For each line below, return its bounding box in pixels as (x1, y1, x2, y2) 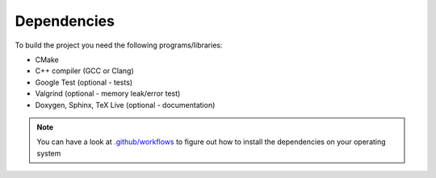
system (36, 148, 61, 158)
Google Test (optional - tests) (35, 77, 133, 87)
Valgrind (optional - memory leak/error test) (35, 89, 181, 98)
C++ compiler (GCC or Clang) (35, 66, 135, 76)
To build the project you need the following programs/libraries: (15, 40, 223, 50)
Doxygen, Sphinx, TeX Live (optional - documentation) (35, 100, 216, 110)
